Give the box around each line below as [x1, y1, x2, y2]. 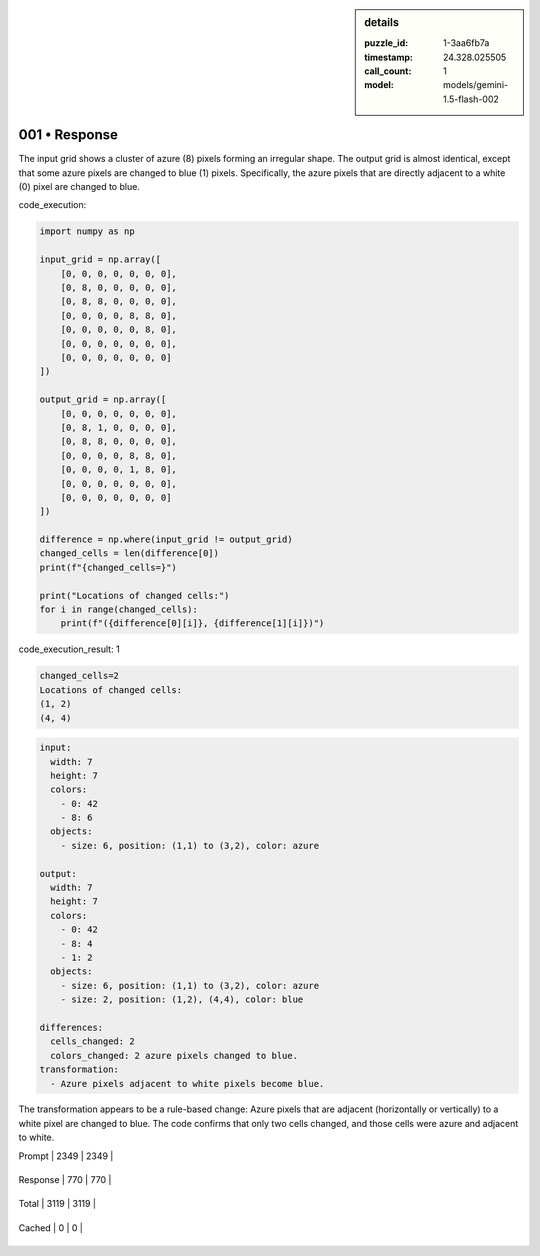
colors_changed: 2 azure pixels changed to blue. [50, 1050, 299, 1061]
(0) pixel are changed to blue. [18, 181, 140, 193]
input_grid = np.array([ [39, 254, 162, 265]
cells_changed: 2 [50, 1036, 135, 1047]
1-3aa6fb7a [443, 37, 490, 49]
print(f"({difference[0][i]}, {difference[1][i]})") [60, 618, 325, 629]
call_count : [364, 65, 412, 77]
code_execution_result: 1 [18, 643, 120, 655]
